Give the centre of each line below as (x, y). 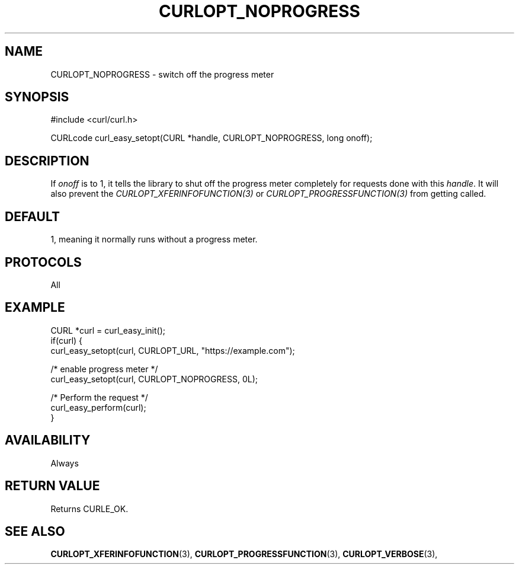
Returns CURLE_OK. (89, 509)
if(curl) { (67, 340)
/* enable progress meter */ (104, 369)
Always (65, 463)
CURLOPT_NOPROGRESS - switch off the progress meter (162, 74)
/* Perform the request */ (99, 397)
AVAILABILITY (48, 440)
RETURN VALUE (52, 486)
